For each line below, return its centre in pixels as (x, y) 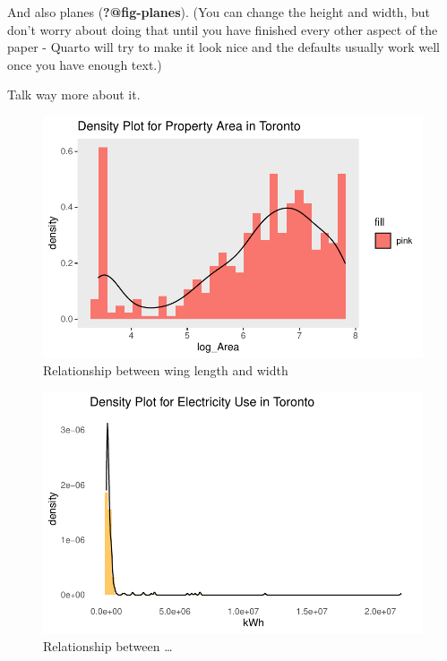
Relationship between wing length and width (166, 370)
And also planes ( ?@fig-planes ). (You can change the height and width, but (219, 12)
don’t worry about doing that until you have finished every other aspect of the (223, 29)
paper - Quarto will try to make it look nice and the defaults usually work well (223, 47)
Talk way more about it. (74, 94)
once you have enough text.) (85, 64)
